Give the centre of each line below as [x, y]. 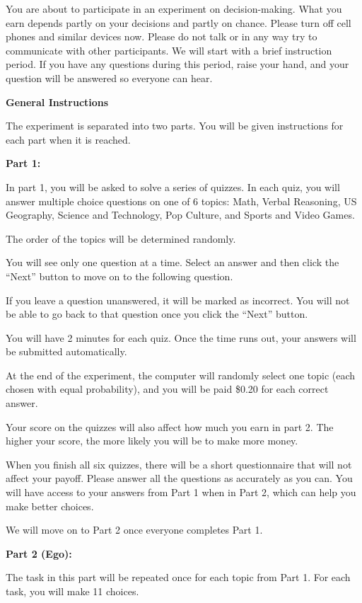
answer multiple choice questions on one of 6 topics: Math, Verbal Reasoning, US [181, 201]
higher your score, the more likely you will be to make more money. [152, 441]
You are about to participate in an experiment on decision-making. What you [174, 8]
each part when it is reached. [68, 139]
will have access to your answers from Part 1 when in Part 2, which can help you [181, 492]
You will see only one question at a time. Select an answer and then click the [173, 262]
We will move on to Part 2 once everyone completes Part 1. [134, 530]
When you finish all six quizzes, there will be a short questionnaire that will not [179, 464]
